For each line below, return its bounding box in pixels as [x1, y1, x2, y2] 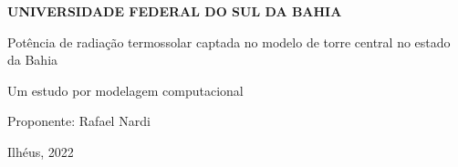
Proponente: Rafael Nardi [7, 111, 151, 130]
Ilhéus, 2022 [7, 141, 74, 161]
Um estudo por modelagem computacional [7, 80, 244, 99]
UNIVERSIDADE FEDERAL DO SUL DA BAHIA [7, 2, 342, 20]
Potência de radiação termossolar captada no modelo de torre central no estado [7, 32, 451, 51]
